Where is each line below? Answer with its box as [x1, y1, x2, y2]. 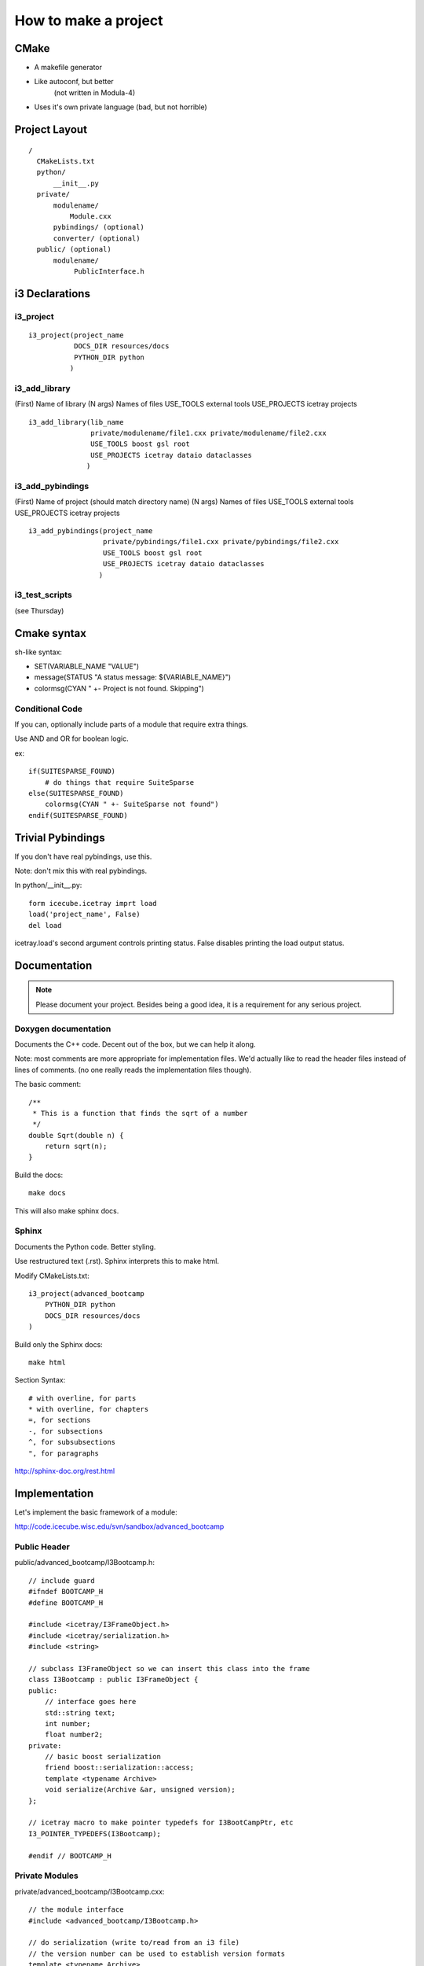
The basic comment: [14, 1080, 82, 1089]
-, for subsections [28, 1427, 104, 1435]
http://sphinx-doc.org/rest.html [14, 1467, 115, 1476]
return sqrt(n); [44, 1142, 108, 1151]
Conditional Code [14, 703, 82, 714]
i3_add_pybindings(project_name [28, 527, 153, 536]
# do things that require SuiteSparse [44, 778, 195, 786]
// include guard [28, 1576, 95, 1585]
